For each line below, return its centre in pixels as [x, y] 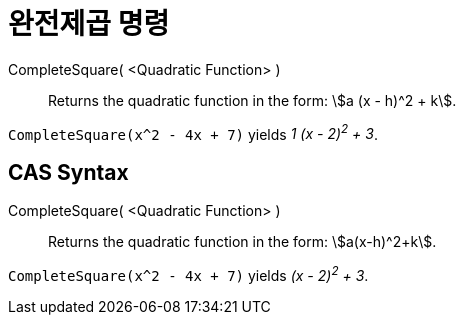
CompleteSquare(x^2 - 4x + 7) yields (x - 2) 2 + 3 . [188, 274]
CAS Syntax [68, 172]
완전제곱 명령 [89, 24]
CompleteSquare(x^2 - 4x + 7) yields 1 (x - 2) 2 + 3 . [193, 132]
